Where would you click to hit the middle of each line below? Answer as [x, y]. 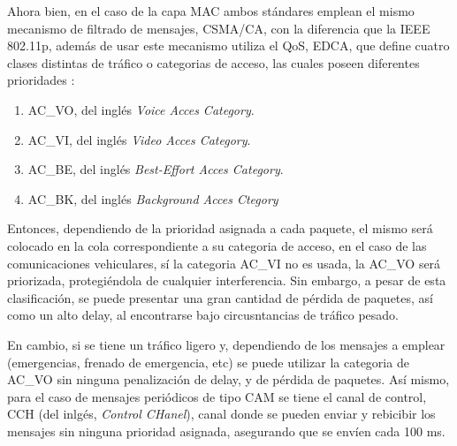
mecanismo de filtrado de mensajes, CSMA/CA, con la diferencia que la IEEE [219, 28]
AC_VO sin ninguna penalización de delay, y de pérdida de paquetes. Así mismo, [228, 379]
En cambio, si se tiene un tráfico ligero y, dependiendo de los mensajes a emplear [226, 344]
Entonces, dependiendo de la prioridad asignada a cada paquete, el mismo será [220, 228]
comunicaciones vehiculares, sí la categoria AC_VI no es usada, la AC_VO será [224, 263]
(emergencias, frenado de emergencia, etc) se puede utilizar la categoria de [208, 362]
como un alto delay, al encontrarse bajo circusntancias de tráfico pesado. [203, 315]
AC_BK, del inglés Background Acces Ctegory [153, 198]
